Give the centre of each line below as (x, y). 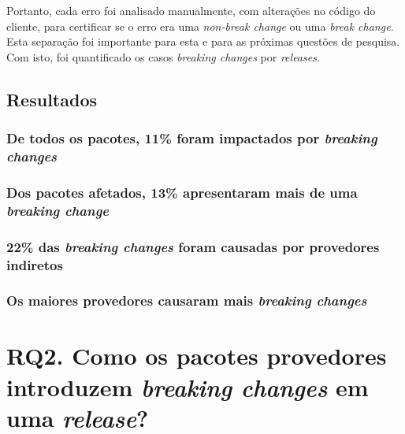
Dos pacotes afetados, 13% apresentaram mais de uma (182, 192)
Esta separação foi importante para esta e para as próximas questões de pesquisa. (203, 41)
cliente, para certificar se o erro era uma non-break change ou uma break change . (200, 26)
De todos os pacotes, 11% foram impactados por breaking (192, 138)
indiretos (35, 264)
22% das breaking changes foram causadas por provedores (193, 246)
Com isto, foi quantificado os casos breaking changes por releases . (163, 56)
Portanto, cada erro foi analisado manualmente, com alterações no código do (191, 10)
